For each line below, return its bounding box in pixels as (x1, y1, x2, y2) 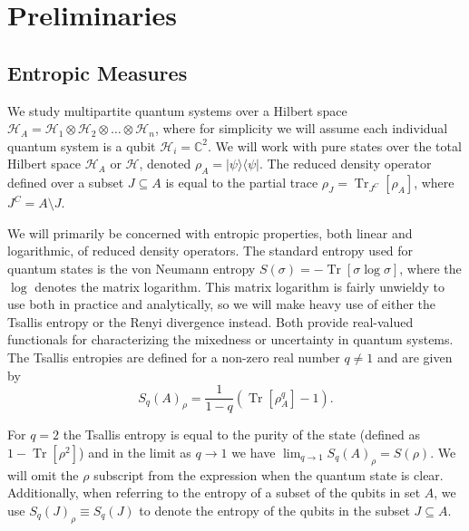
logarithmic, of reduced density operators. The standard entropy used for (7, 241, 414, 260)
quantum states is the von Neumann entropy (7, 258, 256, 277)
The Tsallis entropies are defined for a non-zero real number (7, 347, 340, 366)
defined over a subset (7, 173, 124, 192)
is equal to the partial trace (165, 173, 318, 192)
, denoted (139, 154, 191, 173)
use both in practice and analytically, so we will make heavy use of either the (7, 294, 436, 314)
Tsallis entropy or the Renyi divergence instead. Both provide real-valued (7, 312, 414, 331)
